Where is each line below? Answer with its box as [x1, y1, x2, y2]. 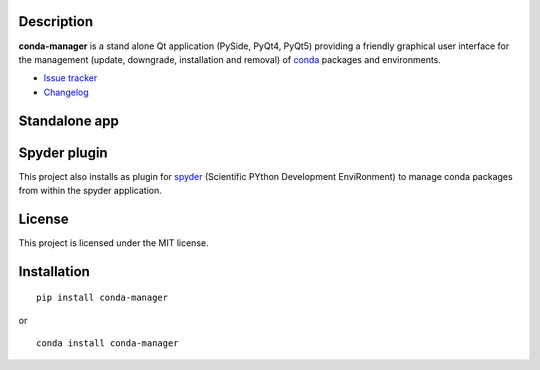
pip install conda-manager [36, 292, 169, 304]
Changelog [43, 86, 89, 98]
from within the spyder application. [18, 185, 162, 196]
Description [18, 13, 94, 30]
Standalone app [18, 112, 120, 129]
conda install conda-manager [36, 338, 179, 349]
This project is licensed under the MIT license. [18, 236, 209, 249]
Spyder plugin [18, 144, 109, 161]
